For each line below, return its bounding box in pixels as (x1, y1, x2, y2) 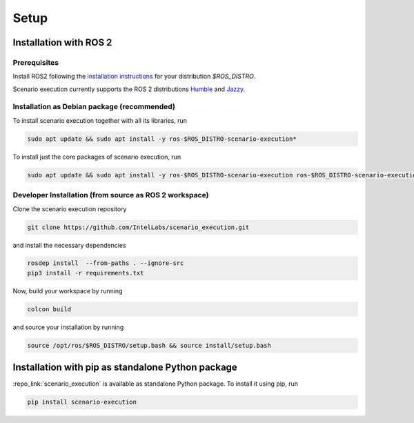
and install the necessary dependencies (12, 241, 127, 249)
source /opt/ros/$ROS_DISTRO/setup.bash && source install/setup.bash (27, 342, 272, 349)
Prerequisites (12, 57, 59, 67)
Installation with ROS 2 (12, 37, 112, 48)
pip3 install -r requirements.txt (27, 269, 144, 277)
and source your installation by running (12, 323, 124, 331)
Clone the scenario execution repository (12, 204, 127, 213)
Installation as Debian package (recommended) (12, 102, 176, 112)
